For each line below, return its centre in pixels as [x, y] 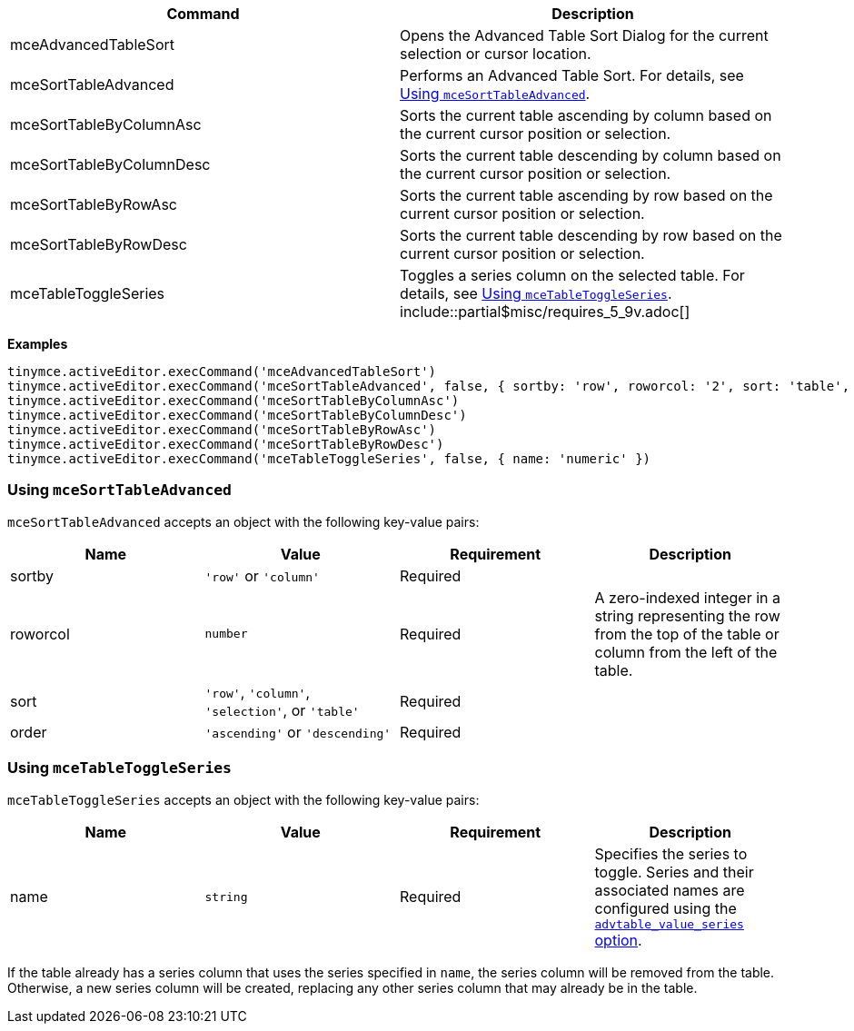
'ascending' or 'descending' [298, 732]
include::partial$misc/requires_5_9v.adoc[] [545, 312]
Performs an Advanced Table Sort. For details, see [572, 75]
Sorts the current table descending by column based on [591, 155]
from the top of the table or [687, 634]
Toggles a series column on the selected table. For [572, 275]
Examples [38, 344]
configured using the [665, 908]
